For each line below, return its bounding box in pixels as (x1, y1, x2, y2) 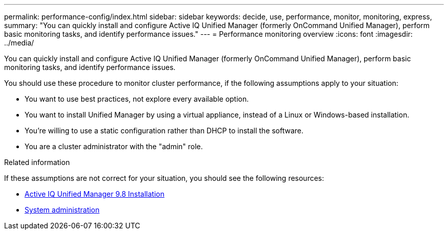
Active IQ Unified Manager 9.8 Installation (25, 190, 165, 198)
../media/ (4, 38, 34, 47)
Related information (4, 158, 70, 167)
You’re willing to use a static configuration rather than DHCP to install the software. (25, 126, 304, 135)
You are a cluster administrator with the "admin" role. (25, 142, 203, 151)
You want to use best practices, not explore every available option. (25, 95, 249, 103)
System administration (25, 205, 100, 214)
